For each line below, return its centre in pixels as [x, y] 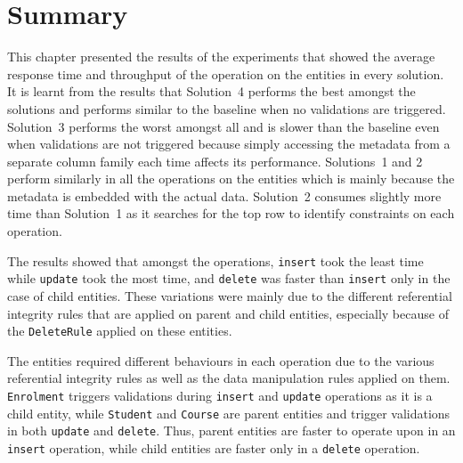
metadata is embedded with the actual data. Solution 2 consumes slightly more [224, 195]
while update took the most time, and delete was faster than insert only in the [229, 278]
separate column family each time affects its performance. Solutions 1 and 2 [215, 161]
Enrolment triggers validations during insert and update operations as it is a [220, 395]
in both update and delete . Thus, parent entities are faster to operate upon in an [231, 431]
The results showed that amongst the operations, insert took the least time [215, 260]
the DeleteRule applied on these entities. [120, 331]
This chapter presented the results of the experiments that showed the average [221, 57]
